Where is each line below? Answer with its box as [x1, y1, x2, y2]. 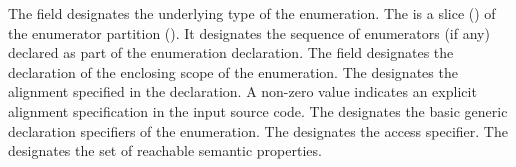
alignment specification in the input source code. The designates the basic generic [8, 100, 508, 121]
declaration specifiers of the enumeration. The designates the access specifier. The [8, 120, 508, 141]
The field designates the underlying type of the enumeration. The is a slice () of [8, 3, 496, 23]
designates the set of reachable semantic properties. [8, 140, 322, 161]
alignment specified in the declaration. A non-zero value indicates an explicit [8, 81, 477, 102]
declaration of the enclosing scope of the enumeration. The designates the [8, 61, 458, 82]
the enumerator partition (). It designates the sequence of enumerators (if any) [8, 22, 490, 43]
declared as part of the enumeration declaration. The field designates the [8, 42, 454, 63]
